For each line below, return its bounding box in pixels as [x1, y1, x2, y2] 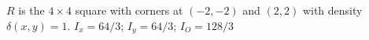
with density [302, 2, 363, 18]
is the [18, 2, 45, 18]
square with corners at [75, 2, 183, 18]
